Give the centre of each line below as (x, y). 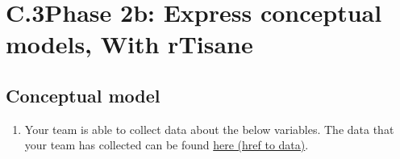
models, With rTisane (129, 44)
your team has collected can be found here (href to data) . (167, 145)
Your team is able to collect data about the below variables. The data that (209, 129)
